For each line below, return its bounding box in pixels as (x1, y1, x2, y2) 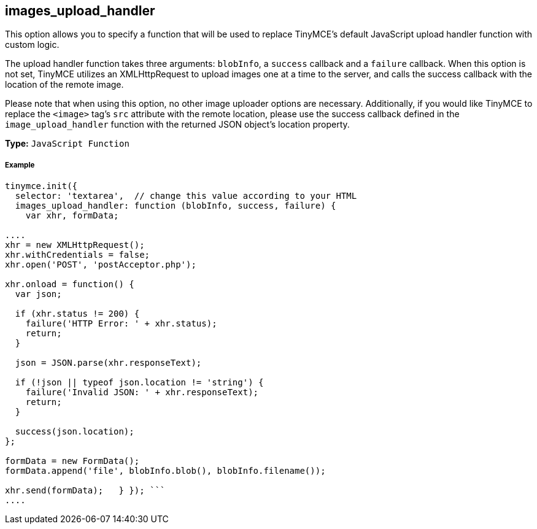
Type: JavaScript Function (5, 138, 129, 149)
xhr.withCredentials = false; (5, 250, 150, 260)
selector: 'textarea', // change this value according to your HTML (15, 191, 357, 201)
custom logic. (5, 39, 60, 50)
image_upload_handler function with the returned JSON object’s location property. (5, 119, 350, 130)
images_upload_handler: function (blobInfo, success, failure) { (15, 201, 336, 211)
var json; (15, 289, 62, 299)
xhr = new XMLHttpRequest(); (5, 240, 145, 250)
